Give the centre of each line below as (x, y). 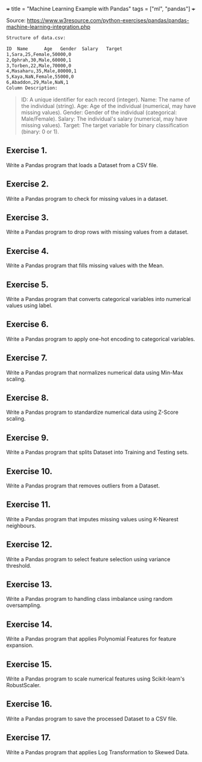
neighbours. (21, 525)
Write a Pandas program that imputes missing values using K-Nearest (93, 519)
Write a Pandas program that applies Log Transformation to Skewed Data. (98, 752)
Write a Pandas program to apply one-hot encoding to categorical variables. (101, 339)
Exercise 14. (29, 624)
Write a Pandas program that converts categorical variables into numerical (99, 299)
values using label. (30, 305)
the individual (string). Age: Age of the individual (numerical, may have (109, 106)
